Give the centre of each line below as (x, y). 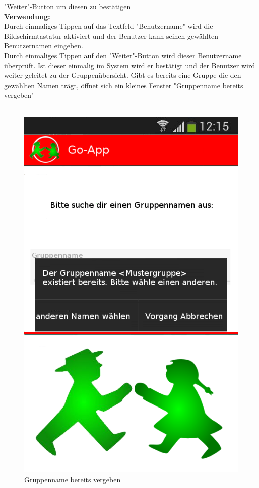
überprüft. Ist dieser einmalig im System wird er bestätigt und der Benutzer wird (130, 65)
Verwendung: (27, 16)
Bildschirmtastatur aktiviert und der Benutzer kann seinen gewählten (111, 35)
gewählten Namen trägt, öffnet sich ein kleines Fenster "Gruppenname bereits (124, 85)
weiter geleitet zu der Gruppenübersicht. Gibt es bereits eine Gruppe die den (123, 75)
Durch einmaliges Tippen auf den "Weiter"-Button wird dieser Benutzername (123, 55)
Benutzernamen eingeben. (44, 46)
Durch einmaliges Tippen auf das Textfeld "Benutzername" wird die (109, 26)
